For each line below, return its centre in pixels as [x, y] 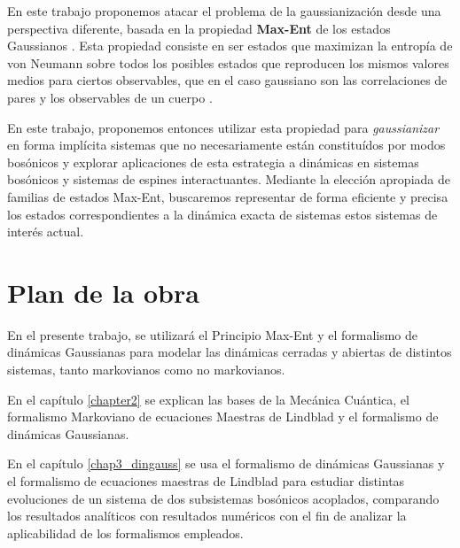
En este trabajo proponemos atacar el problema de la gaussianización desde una [224, 11]
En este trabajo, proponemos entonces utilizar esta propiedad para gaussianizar [223, 127]
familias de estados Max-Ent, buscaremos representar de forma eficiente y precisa [228, 196]
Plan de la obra [103, 292]
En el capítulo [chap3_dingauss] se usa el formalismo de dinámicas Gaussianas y [226, 463]
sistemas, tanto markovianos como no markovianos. [146, 370]
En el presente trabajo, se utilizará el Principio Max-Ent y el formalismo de [213, 334]
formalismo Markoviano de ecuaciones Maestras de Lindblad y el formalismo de [223, 417]
